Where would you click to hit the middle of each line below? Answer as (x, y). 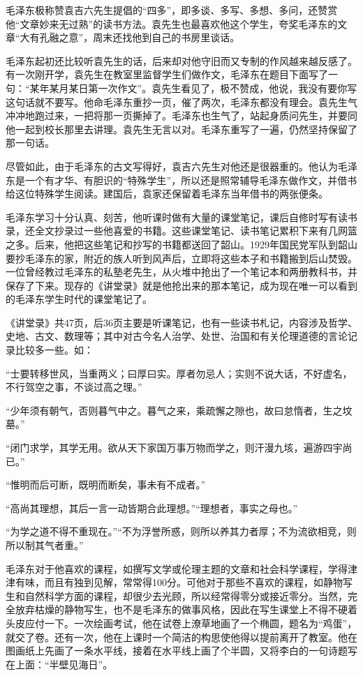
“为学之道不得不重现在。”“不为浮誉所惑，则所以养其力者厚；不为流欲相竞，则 (181, 531)
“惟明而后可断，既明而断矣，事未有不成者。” (106, 485)
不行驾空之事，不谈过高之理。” (74, 387)
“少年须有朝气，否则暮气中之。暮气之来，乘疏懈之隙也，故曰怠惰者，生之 (174, 410)
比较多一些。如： (54, 350)
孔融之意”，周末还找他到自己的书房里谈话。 (140, 37)
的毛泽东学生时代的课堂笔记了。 (79, 299)
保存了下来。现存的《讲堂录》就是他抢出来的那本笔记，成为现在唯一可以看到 (181, 285)
